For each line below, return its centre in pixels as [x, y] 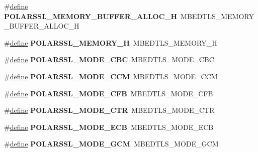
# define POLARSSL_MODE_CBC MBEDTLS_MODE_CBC [109, 59]
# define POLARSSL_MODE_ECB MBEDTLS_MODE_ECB [109, 127]
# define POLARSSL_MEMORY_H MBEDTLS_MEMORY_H [111, 42]
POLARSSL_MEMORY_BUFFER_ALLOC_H [91, 16]
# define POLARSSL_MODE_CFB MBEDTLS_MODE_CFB [109, 93]
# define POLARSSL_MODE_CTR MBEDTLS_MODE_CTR [109, 110]
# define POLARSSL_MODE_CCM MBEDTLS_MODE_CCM [111, 76]
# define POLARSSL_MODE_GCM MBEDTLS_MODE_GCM [111, 144]
